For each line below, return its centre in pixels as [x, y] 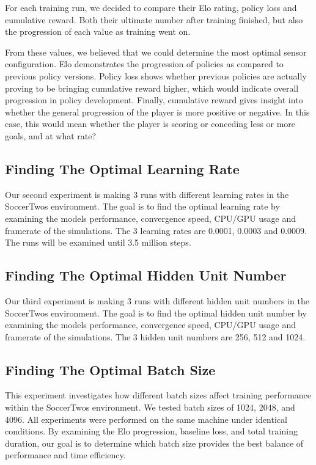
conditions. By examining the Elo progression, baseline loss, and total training [151, 431]
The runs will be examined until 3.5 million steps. [98, 242]
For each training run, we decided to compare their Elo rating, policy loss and [151, 7]
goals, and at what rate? [51, 135]
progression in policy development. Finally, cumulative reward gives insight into [154, 100]
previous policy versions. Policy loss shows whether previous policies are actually [156, 75]
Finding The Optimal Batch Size [110, 369]
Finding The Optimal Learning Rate [122, 168]
